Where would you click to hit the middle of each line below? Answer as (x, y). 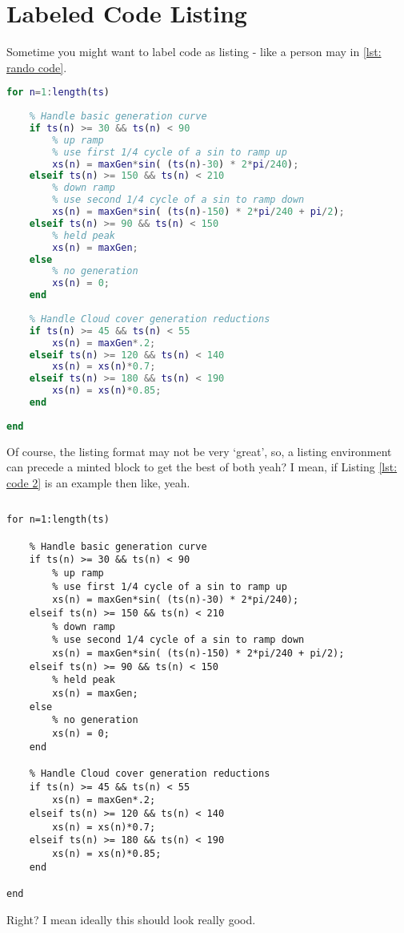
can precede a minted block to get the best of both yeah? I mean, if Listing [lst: (202, 467)
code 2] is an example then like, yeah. (98, 482)
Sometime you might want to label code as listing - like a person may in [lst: (194, 52)
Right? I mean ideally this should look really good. (131, 919)
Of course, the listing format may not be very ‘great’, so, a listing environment (199, 451)
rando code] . (37, 67)
